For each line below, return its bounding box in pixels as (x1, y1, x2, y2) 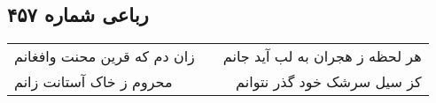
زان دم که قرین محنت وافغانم (14, 46, 195, 67)
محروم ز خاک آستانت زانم (14, 71, 173, 92)
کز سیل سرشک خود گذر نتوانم (236, 71, 422, 92)
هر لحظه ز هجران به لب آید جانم (222, 46, 422, 67)
